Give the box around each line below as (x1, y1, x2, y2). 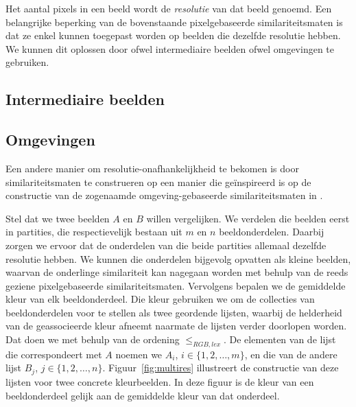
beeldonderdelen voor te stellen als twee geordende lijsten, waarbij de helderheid (5, 305, 342, 319)
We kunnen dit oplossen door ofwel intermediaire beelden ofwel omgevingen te (5, 41, 334, 56)
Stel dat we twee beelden (5, 211, 110, 225)
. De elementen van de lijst (223, 332, 336, 347)
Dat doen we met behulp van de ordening (5, 332, 180, 347)
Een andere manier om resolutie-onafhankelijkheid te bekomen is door (5, 161, 299, 175)
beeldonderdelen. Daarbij (219, 224, 324, 239)
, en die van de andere (244, 347, 337, 361)
